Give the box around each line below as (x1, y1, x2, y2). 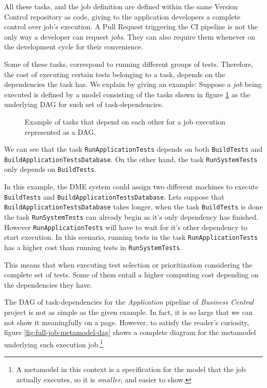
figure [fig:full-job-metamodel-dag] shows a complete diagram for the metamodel (4, 327, 256, 338)
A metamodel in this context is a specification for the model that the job (16, 364, 246, 375)
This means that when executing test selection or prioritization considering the (4, 259, 253, 270)
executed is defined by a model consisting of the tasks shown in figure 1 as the (4, 89, 251, 99)
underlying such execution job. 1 (4, 337, 103, 349)
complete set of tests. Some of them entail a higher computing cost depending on (4, 269, 259, 280)
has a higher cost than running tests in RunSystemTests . (4, 241, 182, 252)
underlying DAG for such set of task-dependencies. (4, 99, 164, 110)
